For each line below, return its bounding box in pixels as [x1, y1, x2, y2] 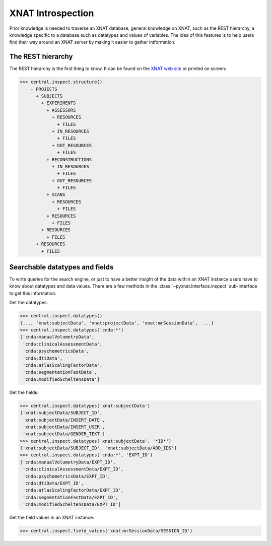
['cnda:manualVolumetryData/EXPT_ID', [20, 459, 116, 465]
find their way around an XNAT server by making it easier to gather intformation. [9, 39, 176, 45]
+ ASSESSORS [46, 107, 76, 113]
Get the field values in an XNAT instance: [9, 514, 94, 521]
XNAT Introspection [9, 8, 94, 19]
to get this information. [9, 290, 56, 296]
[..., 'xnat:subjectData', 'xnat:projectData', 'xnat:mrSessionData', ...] [20, 320, 214, 326]
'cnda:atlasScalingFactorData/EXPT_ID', [23, 488, 124, 493]
